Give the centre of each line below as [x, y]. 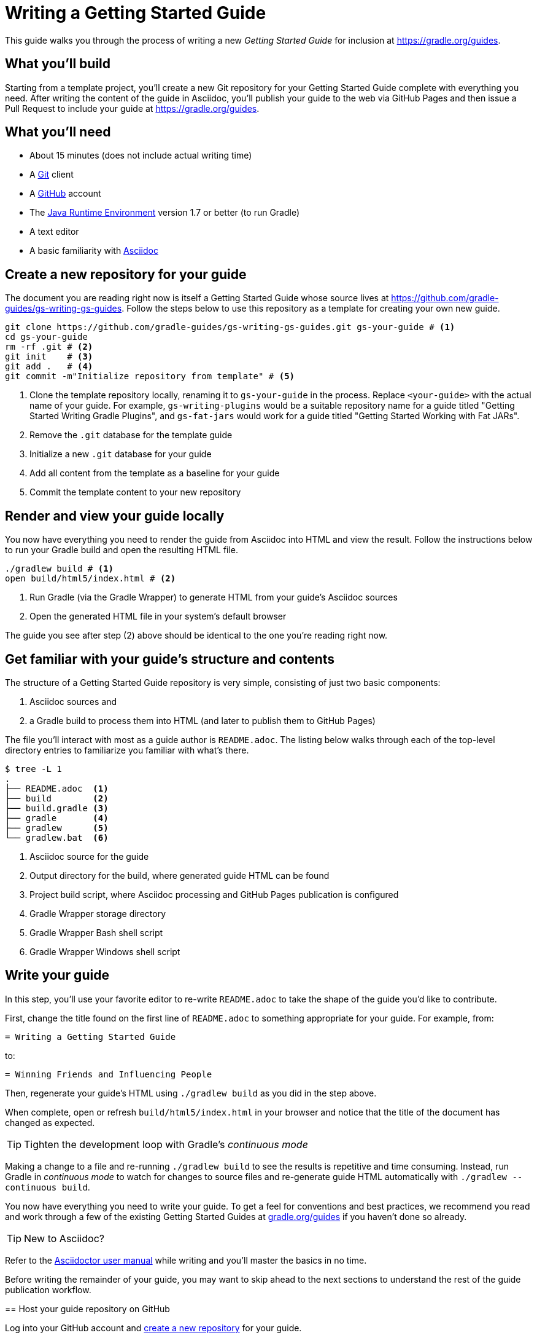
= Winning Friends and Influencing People [109, 1074]
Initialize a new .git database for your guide [121, 454]
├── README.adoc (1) [57, 788]
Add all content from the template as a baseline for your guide [155, 473]
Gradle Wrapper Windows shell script [105, 951]
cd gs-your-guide [46, 337]
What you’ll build [58, 64]
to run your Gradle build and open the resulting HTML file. [122, 550]
